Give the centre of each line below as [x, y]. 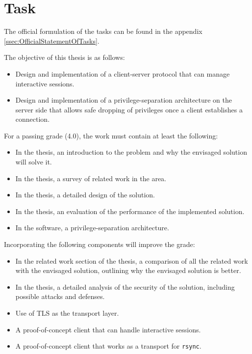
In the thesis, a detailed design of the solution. [85, 195]
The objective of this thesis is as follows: [64, 57]
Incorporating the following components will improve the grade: [100, 244]
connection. [33, 119]
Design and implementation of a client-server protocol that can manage [123, 73]
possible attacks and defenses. [60, 296]
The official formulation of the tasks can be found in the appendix [103, 31]
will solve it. [34, 162]
